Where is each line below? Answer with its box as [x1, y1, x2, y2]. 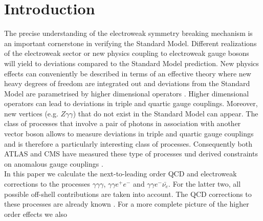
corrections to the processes [4, 178, 90, 189]
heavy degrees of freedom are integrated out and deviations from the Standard [4, 78, 250, 89]
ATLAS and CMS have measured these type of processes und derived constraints [4, 148, 258, 159]
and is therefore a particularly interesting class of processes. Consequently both [4, 138, 253, 149]
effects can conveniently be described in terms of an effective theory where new [4, 68, 251, 78]
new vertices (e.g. [4, 108, 58, 118]
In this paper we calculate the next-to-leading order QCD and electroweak [4, 168, 237, 179]
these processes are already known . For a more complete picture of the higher [4, 198, 249, 209]
